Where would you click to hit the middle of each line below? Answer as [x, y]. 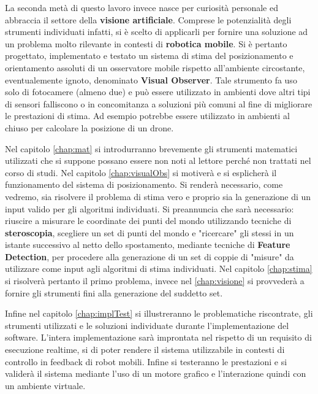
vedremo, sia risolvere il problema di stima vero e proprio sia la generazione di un [158, 196]
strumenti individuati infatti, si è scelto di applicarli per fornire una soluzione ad [157, 32]
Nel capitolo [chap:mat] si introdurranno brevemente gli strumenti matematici [151, 148]
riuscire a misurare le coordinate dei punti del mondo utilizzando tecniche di [148, 221]
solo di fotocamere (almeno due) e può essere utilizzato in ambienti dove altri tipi [158, 92]
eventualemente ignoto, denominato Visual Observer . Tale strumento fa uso [151, 79]
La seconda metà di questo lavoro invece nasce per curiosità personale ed [142, 7]
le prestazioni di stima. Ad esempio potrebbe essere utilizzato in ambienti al [147, 116]
